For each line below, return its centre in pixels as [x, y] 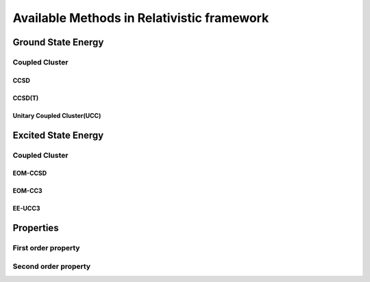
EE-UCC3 [26, 209]
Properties [36, 228]
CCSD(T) [26, 98]
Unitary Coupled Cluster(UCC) [57, 115]
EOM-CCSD [30, 173]
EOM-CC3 [27, 191]
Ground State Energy [58, 42]
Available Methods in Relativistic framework [141, 18]
